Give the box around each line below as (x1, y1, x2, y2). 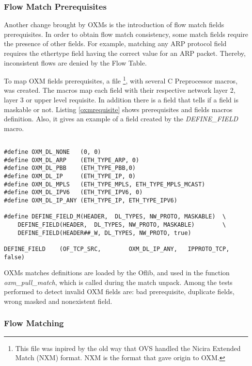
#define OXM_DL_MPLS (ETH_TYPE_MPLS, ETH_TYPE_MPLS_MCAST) (4, 181, 205, 188)
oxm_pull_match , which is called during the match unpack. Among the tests (4, 277, 233, 287)
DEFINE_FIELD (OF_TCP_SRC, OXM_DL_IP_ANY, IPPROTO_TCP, (4, 245, 230, 252)
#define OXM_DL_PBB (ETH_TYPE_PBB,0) (4, 165, 136, 172)
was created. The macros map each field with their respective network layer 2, (4, 85, 236, 95)
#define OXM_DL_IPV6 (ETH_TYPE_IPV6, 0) (4, 189, 143, 196)
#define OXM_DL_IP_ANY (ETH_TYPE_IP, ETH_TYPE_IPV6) (4, 197, 177, 204)
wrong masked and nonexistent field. (4, 296, 112, 306)
